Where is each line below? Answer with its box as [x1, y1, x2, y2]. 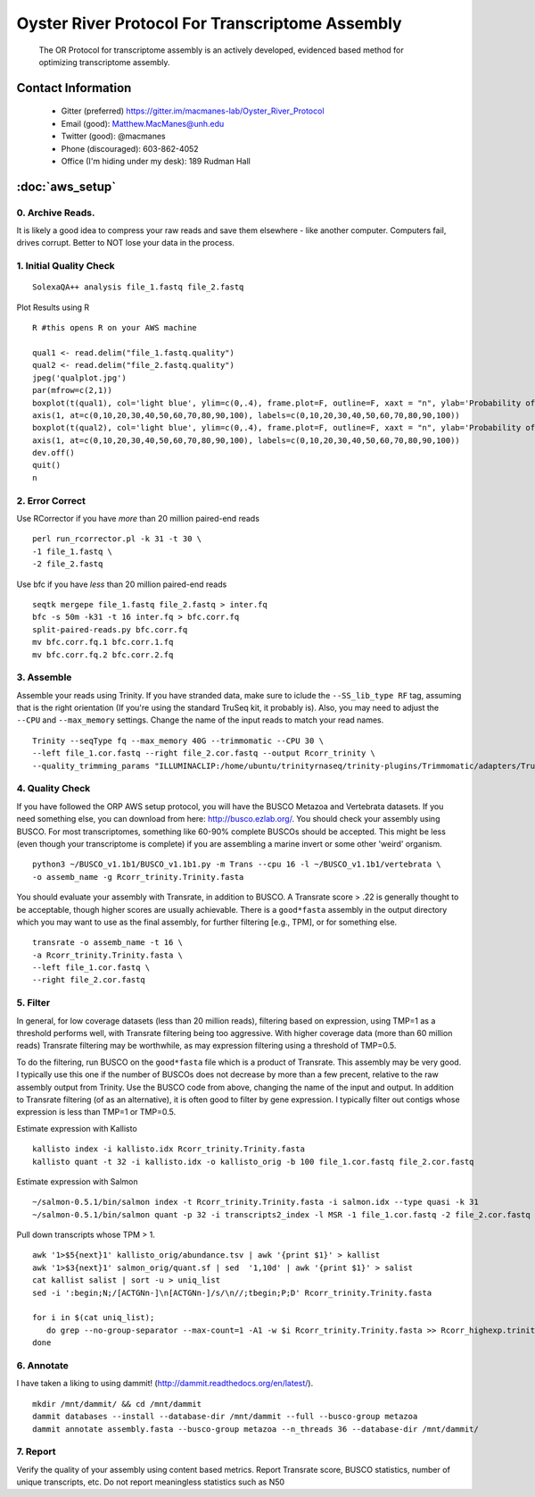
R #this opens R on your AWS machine [32, 322, 198, 333]
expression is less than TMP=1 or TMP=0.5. [16, 1107, 177, 1117]
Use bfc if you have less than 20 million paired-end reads [16, 579, 227, 590]
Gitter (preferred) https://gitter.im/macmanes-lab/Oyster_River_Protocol [61, 105, 325, 116]
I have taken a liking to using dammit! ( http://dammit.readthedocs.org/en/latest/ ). [16, 1378, 314, 1389]
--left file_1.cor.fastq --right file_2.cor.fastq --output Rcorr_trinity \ [32, 748, 376, 758]
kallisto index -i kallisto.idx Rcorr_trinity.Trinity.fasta [32, 1144, 305, 1154]
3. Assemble [16, 671, 72, 683]
